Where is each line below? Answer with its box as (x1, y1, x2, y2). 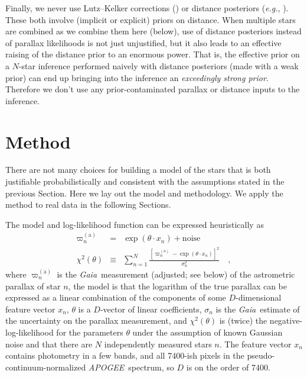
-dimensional (236, 291, 282, 304)
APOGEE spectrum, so (88, 360, 174, 373)
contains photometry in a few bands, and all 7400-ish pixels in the (5, 349, 244, 362)
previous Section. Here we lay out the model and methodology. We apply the (5, 186, 283, 199)
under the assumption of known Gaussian (132, 326, 283, 338)
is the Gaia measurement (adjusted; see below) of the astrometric (57, 268, 295, 281)
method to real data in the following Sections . (5, 198, 171, 211)
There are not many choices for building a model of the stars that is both (5, 163, 271, 176)
